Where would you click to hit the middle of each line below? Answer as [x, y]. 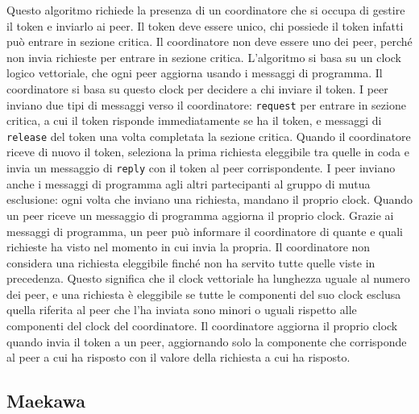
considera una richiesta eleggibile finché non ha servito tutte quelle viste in [191, 262]
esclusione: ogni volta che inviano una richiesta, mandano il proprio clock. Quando [209, 199]
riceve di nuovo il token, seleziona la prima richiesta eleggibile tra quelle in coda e [208, 152]
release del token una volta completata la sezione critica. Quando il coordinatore [209, 136]
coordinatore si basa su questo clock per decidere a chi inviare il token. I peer [197, 88]
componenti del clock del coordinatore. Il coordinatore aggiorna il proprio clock [202, 326]
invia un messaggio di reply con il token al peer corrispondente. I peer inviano [201, 168]
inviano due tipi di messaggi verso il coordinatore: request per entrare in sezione [206, 104]
